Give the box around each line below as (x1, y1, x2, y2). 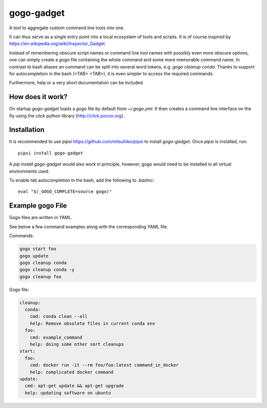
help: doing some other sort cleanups (30, 341, 124, 347)
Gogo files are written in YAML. (9, 215, 73, 221)
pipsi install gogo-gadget (18, 150, 84, 156)
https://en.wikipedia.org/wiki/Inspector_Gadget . (9, 41, 106, 47)
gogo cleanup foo (19, 274, 62, 280)
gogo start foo (19, 246, 56, 252)
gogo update (19, 253, 49, 259)
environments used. (9, 168, 50, 174)
